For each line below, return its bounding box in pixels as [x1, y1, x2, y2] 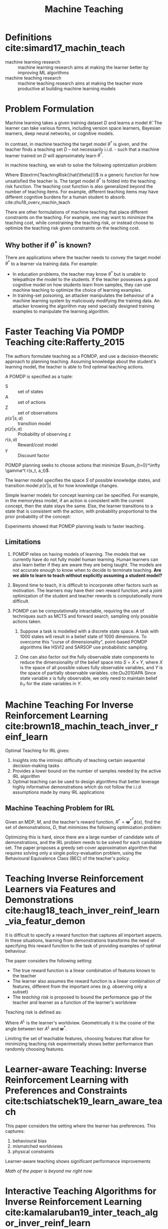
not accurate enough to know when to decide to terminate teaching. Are [12, 567, 161, 573]
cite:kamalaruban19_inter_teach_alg [5, 1207, 158, 1218]
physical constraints [12, 1149, 54, 1154]
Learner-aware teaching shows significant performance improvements [5, 1158, 151, 1164]
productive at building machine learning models [17, 85, 116, 91]
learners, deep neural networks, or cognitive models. [5, 130, 114, 136]
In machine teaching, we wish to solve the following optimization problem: [5, 162, 157, 168]
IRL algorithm [12, 773, 40, 779]
